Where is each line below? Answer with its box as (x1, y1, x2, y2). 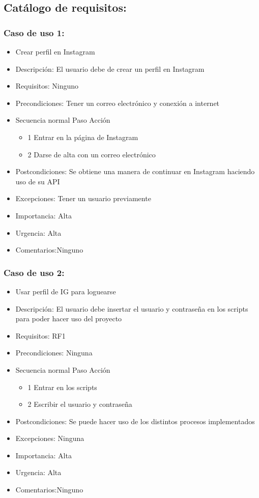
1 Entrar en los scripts (27, 381, 97, 392)
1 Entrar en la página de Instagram (27, 131, 138, 142)
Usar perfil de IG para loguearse (15, 286, 116, 296)
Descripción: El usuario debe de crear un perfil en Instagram (15, 63, 205, 74)
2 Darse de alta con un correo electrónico (27, 149, 156, 159)
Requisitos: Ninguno (15, 80, 79, 91)
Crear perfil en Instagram (15, 46, 95, 57)
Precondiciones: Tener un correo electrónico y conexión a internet (15, 97, 220, 108)
